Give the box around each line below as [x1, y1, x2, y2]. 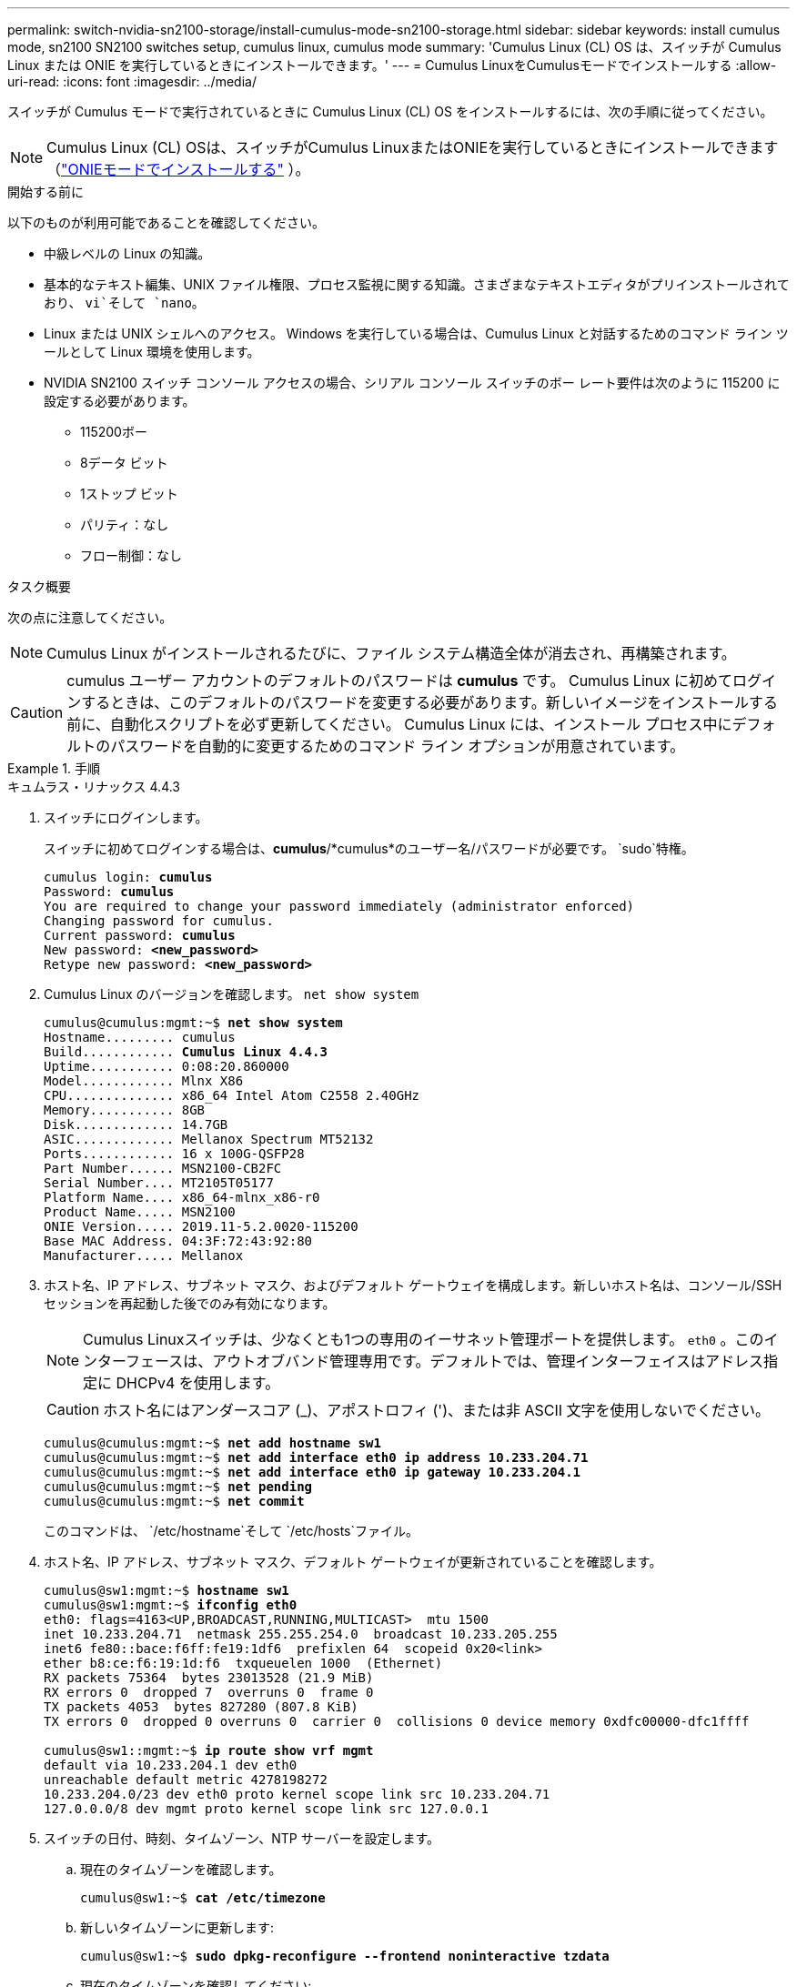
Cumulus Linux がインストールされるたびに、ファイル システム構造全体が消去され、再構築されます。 [46, 644, 736, 662]
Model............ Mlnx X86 [44, 1074, 244, 1088]
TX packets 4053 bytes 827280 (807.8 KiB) [44, 1700, 358, 1714]
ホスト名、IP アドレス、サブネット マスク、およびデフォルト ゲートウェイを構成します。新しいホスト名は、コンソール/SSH [44, 1277, 782, 1293]
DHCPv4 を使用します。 [116, 1374, 280, 1392]
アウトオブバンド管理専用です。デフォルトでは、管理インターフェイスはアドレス [212, 1352, 764, 1370]
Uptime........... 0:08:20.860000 [44, 1059, 289, 1074]
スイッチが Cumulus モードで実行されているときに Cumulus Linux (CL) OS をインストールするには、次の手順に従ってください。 [7, 104, 773, 119]
